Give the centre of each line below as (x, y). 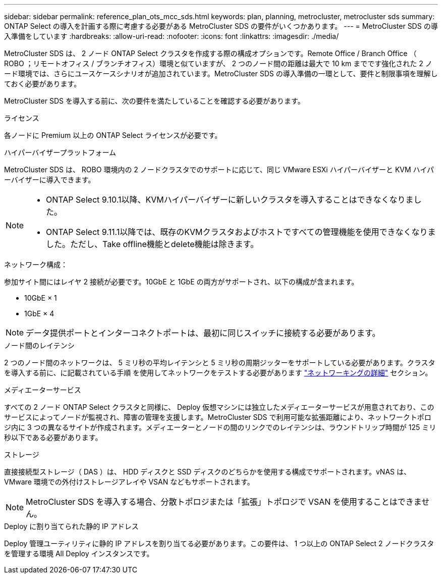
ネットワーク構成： (36, 264)
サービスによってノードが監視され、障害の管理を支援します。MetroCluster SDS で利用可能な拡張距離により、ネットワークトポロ (218, 417)
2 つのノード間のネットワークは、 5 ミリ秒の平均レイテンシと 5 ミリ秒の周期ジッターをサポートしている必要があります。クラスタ (220, 363)
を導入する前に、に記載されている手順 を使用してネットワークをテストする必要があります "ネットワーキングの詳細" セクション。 (218, 373)
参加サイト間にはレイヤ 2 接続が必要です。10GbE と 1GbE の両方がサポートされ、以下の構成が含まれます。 (181, 282)
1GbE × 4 (39, 314)
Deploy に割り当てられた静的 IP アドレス (71, 526)
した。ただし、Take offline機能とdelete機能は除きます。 (152, 244)
